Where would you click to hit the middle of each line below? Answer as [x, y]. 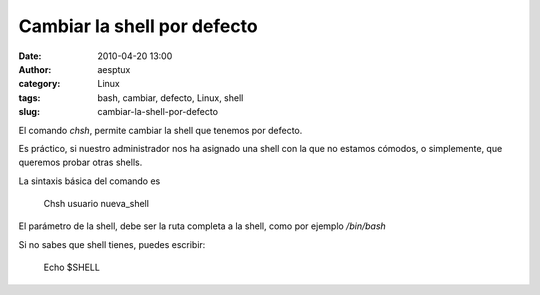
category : [39, 84]
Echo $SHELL [71, 267]
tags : [29, 97]
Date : [30, 56]
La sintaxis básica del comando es [89, 181]
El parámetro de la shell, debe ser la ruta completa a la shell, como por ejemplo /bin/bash [202, 226]
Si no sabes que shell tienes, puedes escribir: [112, 244]
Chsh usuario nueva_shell [96, 204]
